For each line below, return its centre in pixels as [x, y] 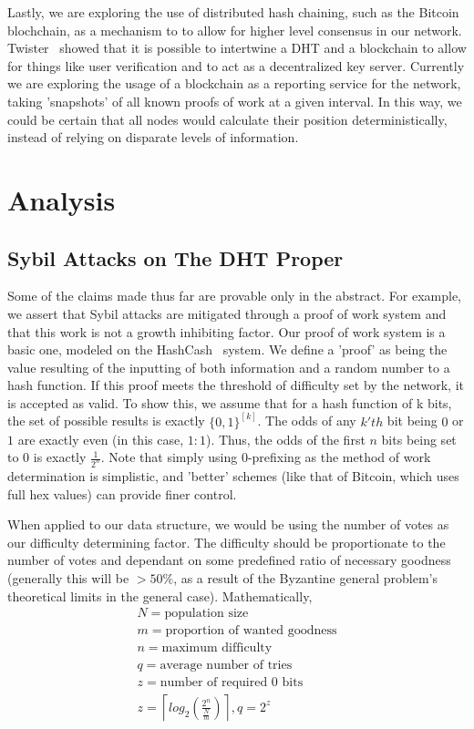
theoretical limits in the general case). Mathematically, [160, 596]
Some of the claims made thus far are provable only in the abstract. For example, [234, 296]
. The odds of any [307, 421]
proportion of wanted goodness [251, 631]
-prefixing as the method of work [339, 457]
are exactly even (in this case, [101, 439]
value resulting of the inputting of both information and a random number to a [229, 367]
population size [206, 614]
